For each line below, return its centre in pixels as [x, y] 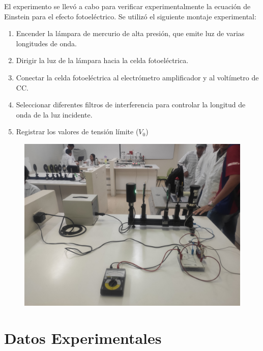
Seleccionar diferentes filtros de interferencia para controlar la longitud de [131, 105]
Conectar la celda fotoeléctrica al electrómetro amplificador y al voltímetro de [137, 77]
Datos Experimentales [83, 338]
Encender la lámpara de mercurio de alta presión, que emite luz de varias [130, 33]
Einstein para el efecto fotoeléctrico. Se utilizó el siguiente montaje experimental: [130, 16]
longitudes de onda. [46, 43]
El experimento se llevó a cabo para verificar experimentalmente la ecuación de [127, 6]
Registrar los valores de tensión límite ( [77, 131]
